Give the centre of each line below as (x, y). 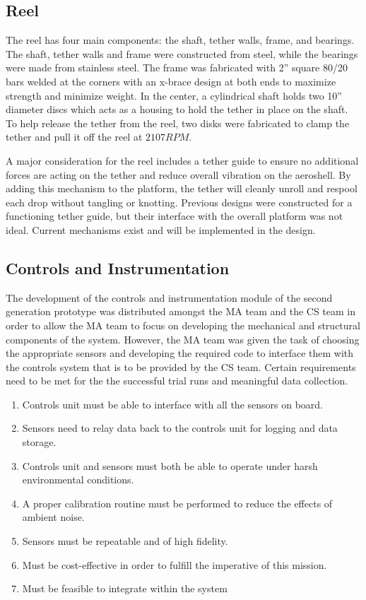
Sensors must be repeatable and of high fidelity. (125, 541)
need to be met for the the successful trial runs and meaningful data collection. (177, 381)
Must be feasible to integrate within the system (125, 588)
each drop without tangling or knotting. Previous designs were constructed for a (179, 202)
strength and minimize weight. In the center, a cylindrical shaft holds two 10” (174, 95)
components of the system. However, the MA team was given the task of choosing (183, 339)
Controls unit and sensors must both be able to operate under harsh (170, 465)
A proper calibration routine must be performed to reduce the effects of (177, 503)
